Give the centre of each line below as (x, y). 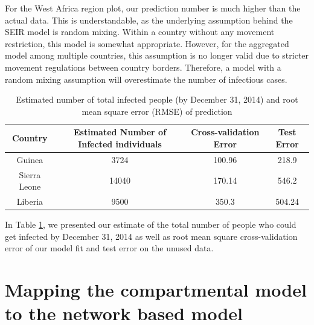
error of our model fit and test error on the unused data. (109, 248)
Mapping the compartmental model (156, 290)
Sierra (30, 174)
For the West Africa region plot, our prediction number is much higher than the (153, 8)
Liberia (30, 201)
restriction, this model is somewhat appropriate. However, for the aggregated (147, 43)
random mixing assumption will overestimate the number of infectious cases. (146, 79)
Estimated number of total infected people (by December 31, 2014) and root (157, 99)
